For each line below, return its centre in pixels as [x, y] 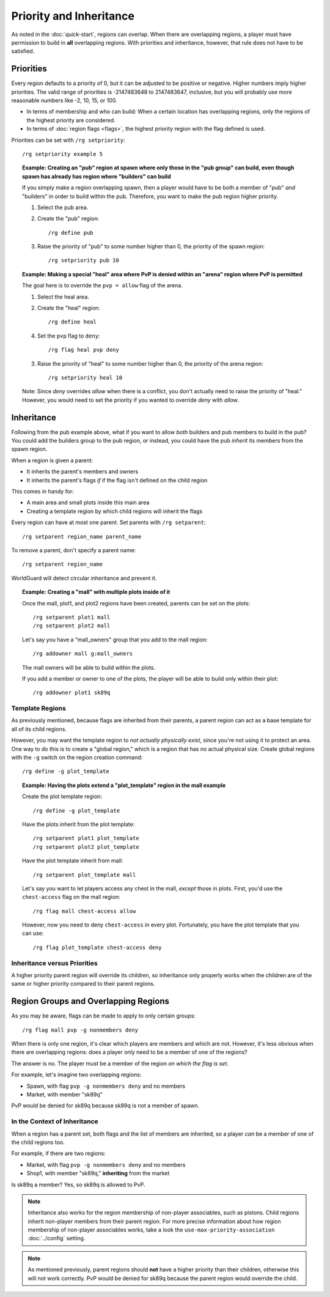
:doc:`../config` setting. [57, 1238]
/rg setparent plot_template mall [84, 875]
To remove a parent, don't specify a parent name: [74, 550]
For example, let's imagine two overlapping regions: [76, 1075]
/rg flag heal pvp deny [83, 350]
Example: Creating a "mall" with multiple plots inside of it [96, 592]
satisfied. [23, 51]
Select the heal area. [64, 297]
